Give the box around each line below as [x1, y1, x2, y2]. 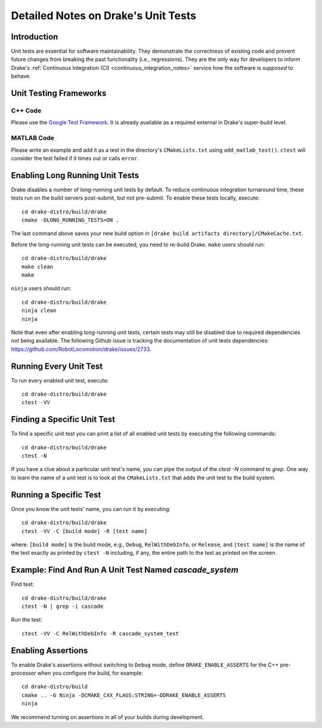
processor [11, 669, 36, 677]
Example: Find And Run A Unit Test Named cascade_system [11, 565, 239, 575]
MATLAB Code [11, 134, 55, 142]
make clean [21, 263, 54, 270]
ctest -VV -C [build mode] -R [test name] [21, 528, 148, 534]
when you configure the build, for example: [37, 669, 143, 677]
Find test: [11, 580, 35, 588]
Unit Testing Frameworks [11, 88, 107, 99]
